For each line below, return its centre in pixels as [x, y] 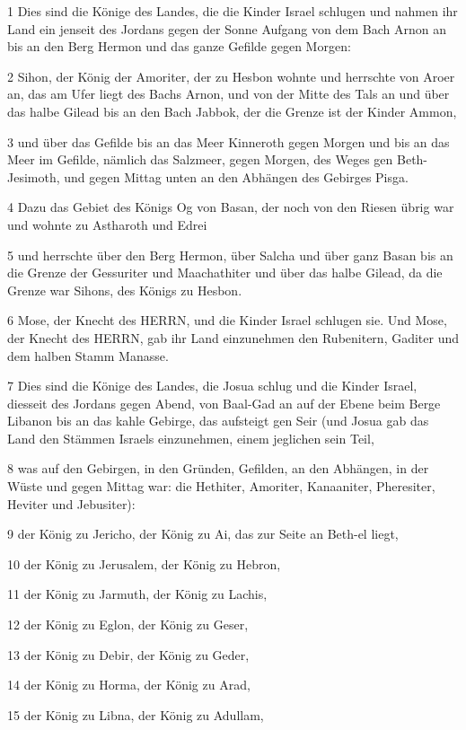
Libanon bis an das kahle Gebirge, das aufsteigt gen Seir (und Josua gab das [218, 421]
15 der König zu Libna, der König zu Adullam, [136, 714]
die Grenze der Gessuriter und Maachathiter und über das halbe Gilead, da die [225, 273]
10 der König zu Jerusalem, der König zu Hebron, [144, 563]
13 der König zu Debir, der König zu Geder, [128, 654]
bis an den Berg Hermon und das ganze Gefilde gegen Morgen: [179, 46]
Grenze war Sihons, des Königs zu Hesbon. [125, 290]
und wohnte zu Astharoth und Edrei [107, 224]
